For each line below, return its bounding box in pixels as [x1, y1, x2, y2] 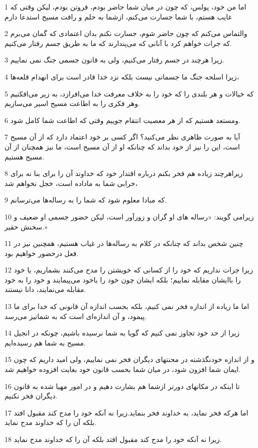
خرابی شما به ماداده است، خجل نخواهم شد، [4, 177, 137, 188]
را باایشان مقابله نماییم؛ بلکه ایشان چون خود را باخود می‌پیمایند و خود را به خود [4, 274, 241, 284]
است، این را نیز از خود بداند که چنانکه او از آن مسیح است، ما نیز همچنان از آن [4, 141, 240, 151]
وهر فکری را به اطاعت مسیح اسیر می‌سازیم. [4, 98, 140, 108]
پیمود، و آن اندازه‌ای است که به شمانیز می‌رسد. [4, 310, 147, 321]
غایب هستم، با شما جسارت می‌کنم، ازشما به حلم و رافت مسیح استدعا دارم [4, 11, 232, 21]
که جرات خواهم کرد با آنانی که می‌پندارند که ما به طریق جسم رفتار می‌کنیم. [4, 37, 232, 48]
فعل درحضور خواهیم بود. [4, 247, 78, 258]
